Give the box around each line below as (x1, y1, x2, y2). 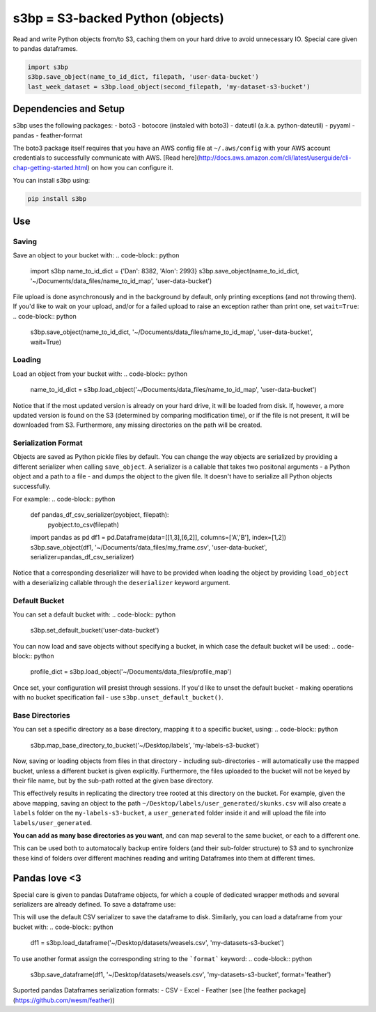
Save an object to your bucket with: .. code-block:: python (13, 251, 180, 259)
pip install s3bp (27, 195, 87, 203)
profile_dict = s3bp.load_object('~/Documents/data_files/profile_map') (30, 667, 232, 676)
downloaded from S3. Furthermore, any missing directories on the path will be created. (13, 421, 263, 429)
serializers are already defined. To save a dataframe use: (13, 900, 176, 908)
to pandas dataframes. (13, 44, 78, 52)
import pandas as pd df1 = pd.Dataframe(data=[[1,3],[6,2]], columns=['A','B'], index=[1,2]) (30, 534, 287, 542)
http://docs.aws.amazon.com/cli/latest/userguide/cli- (198, 153, 352, 162)
